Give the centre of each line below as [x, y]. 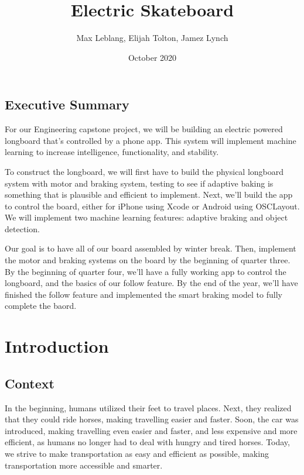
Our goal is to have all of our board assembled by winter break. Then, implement [151, 248]
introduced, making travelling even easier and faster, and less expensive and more [151, 430]
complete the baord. [41, 306]
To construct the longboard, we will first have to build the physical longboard [144, 171]
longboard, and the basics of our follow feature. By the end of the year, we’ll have [151, 283]
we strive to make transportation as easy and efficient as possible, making [137, 453]
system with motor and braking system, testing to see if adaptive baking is [139, 183]
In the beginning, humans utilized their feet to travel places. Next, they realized [148, 407]
